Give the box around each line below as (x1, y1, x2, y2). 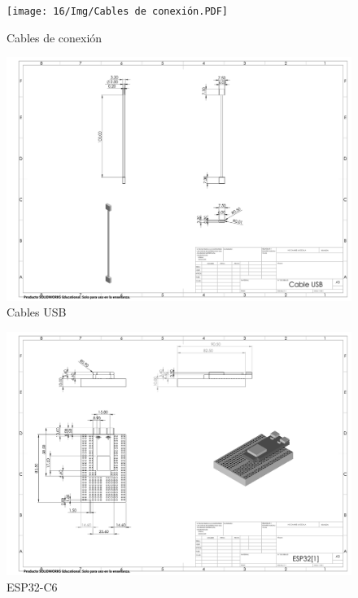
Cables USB (7, 303, 67, 321)
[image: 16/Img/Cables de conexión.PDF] (7, 6, 229, 17)
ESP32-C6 (7, 578, 58, 595)
